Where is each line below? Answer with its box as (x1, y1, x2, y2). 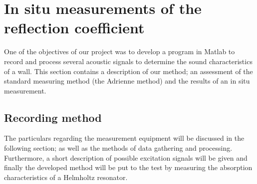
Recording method (4, 109, 102, 125)
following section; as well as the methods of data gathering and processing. (4, 143, 233, 153)
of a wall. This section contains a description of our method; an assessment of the (4, 66, 253, 76)
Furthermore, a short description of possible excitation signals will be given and (4, 152, 248, 163)
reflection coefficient (4, 17, 145, 38)
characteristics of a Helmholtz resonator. (4, 172, 128, 182)
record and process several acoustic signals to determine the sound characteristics (4, 56, 253, 66)
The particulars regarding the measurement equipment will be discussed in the (4, 133, 245, 143)
